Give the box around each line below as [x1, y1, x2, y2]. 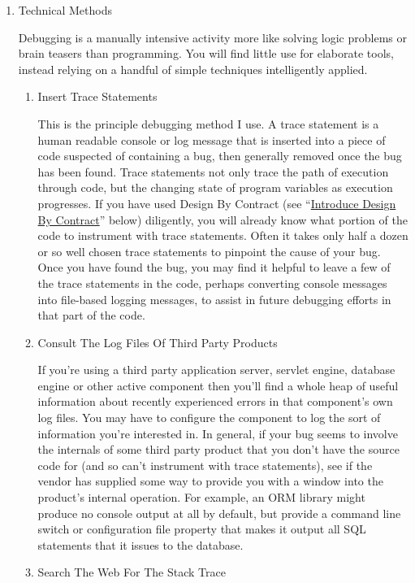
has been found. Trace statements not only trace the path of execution [37, 163, 389, 180]
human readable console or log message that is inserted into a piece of [37, 131, 386, 148]
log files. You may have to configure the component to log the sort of [37, 409, 381, 426]
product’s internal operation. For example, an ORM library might [37, 489, 365, 506]
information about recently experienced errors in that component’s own [37, 393, 393, 410]
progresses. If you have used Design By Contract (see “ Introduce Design [37, 194, 396, 211]
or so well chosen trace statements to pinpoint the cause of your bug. [37, 242, 381, 259]
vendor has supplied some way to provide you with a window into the [37, 472, 383, 489]
